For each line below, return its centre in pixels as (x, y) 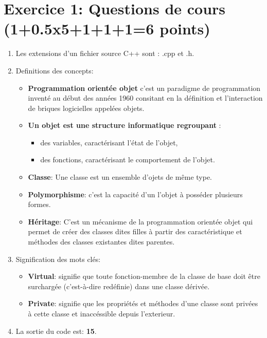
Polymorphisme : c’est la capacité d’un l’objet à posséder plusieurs (135, 194)
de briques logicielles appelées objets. (86, 108)
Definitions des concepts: (55, 70)
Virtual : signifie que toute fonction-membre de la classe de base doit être (144, 276)
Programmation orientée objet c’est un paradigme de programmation (144, 88)
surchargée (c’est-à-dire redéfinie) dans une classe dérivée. (119, 286)
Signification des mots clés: (58, 259)
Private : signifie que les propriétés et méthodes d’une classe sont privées (143, 303)
